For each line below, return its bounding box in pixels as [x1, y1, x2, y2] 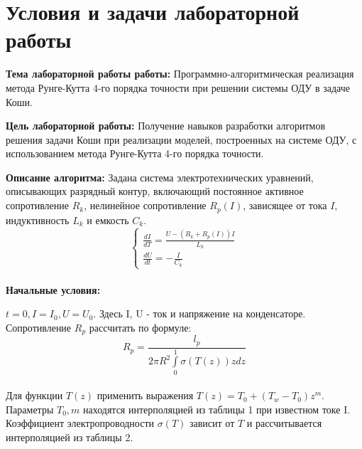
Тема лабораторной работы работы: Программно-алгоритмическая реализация [6, 66, 354, 81]
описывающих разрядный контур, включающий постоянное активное [6, 184, 304, 199]
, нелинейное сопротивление [84, 198, 207, 213]
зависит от [190, 416, 235, 430]
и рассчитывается [246, 416, 322, 430]
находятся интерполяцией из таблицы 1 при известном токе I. [83, 401, 351, 416]
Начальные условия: [6, 282, 101, 297]
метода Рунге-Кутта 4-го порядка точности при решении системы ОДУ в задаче [6, 80, 350, 95]
